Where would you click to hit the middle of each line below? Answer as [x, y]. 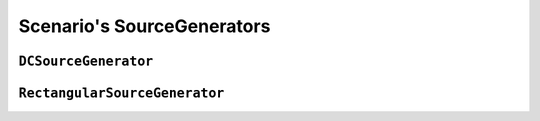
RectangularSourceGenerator [121, 93]
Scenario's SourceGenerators [144, 26]
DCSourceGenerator [86, 61]
